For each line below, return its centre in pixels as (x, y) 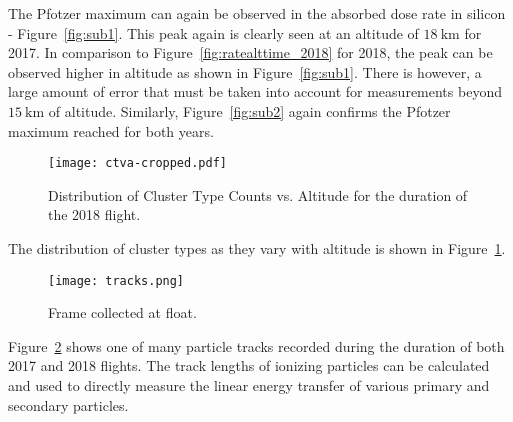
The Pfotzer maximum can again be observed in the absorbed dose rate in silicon (257, 13)
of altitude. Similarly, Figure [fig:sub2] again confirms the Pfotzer (249, 110)
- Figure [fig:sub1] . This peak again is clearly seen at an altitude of (213, 32)
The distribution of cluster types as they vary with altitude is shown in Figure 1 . (257, 248)
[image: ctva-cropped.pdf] (137, 163)
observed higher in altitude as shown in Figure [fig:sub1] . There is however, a (245, 71)
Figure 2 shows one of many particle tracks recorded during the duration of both (256, 345)
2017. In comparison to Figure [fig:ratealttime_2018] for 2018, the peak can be (250, 52)
